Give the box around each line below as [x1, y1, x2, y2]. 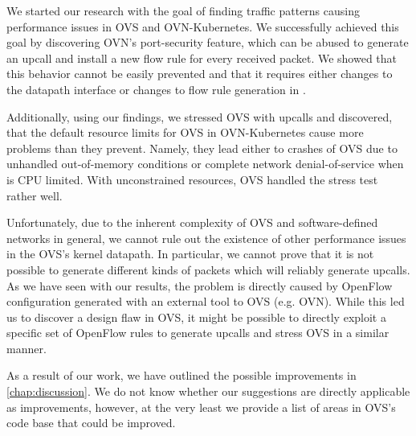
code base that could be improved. [6, 414, 176, 431]
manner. [6, 339, 47, 356]
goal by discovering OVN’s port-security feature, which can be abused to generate [6, 34, 409, 51]
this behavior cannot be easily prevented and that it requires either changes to [6, 65, 393, 82]
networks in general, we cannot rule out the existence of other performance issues [6, 229, 406, 246]
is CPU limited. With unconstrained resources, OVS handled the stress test [6, 171, 378, 187]
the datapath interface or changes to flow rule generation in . [6, 80, 306, 97]
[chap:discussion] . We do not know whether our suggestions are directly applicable [6, 383, 410, 400]
